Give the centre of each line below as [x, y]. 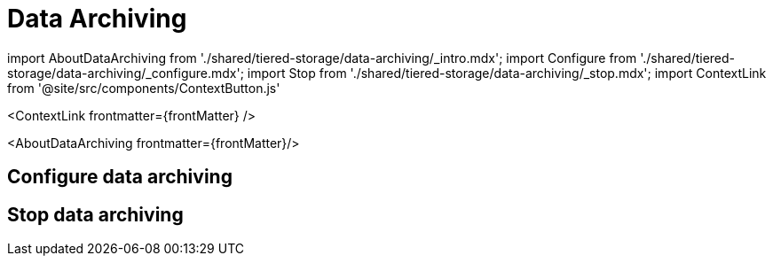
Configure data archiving [120, 177]
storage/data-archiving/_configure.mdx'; [126, 73]
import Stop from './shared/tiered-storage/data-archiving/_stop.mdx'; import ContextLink [507, 73]
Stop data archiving [95, 214]
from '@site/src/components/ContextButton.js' [144, 88]
